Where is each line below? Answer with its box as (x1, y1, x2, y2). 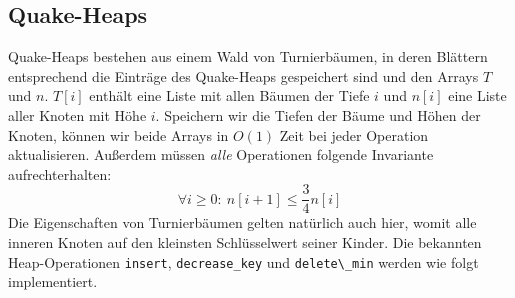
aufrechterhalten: (8, 163, 112, 184)
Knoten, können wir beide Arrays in (8, 124, 229, 145)
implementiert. (8, 271, 98, 292)
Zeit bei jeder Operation (279, 124, 429, 145)
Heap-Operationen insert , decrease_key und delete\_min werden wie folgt (8, 251, 479, 272)
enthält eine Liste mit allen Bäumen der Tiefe (89, 85, 370, 106)
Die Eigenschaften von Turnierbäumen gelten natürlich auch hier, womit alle (8, 212, 477, 233)
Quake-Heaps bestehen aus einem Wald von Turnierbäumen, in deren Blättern (8, 46, 488, 67)
